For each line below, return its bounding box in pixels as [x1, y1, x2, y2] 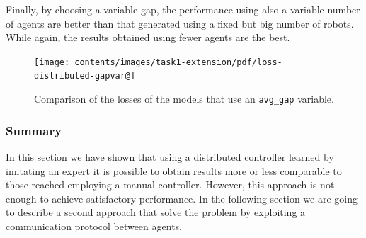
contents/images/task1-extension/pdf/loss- [74, 57, 282, 67]
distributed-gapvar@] [34, 71, 136, 81]
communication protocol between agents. [6, 218, 182, 233]
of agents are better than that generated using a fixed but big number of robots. [6, 16, 354, 30]
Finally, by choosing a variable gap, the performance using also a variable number [6, 2, 360, 16]
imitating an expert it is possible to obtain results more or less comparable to [6, 163, 342, 178]
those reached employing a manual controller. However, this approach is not [6, 177, 335, 192]
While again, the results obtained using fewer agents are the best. [6, 30, 290, 45]
